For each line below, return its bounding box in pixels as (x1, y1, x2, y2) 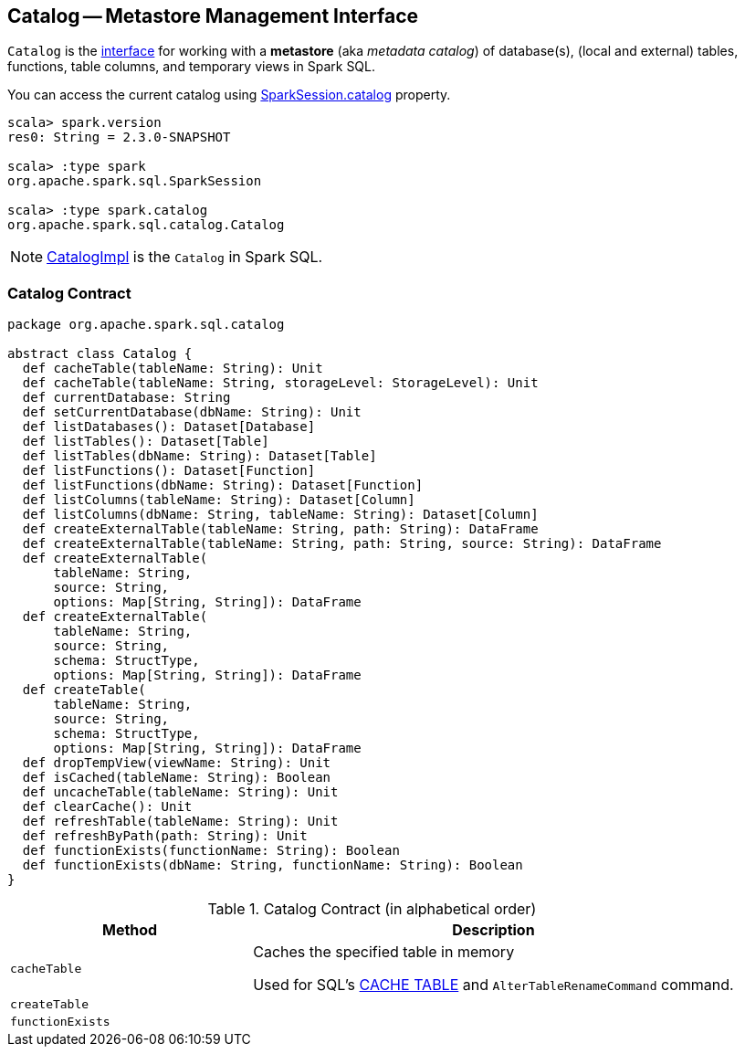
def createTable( (22, 682, 146, 698)
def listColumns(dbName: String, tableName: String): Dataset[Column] (22, 507, 539, 522)
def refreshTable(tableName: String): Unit (22, 814, 339, 829)
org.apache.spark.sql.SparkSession (7, 174, 262, 189)
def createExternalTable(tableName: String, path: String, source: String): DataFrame (22, 536, 662, 552)
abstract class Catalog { (7, 346, 193, 362)
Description (452, 921, 535, 940)
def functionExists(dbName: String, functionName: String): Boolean (22, 858, 523, 873)
